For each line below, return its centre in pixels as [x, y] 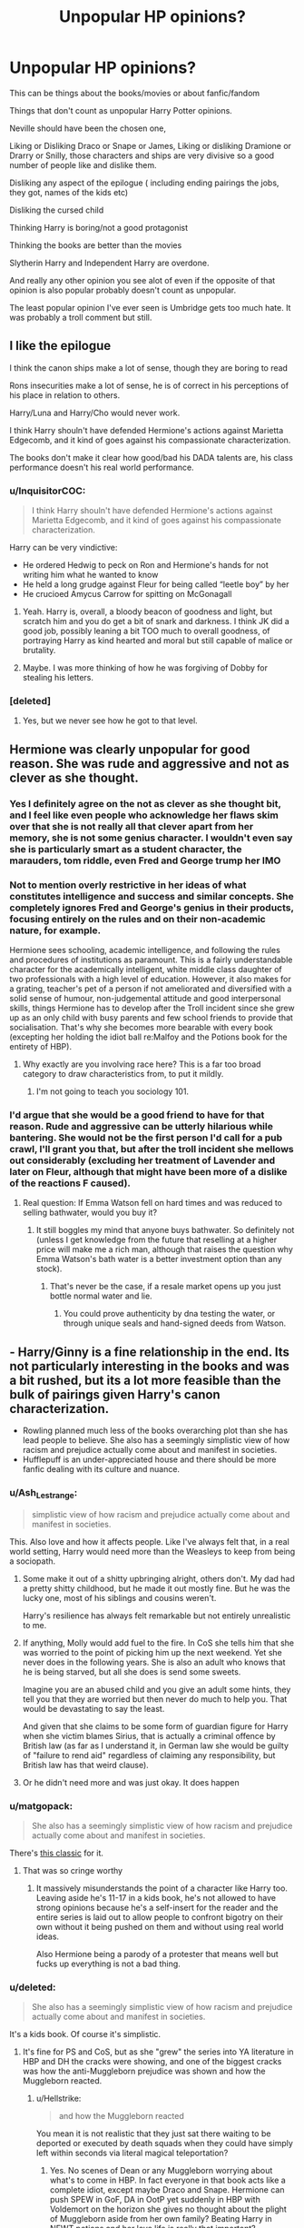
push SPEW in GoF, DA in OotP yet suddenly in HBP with [155, 2200]
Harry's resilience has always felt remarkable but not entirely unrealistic [157, 1616]
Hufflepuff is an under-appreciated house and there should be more [149, 1459]
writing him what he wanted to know [90, 575]
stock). [49, 1268]
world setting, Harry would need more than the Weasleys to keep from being [152, 1551]
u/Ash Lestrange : [44, 1493]
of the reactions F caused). [70, 1183]
